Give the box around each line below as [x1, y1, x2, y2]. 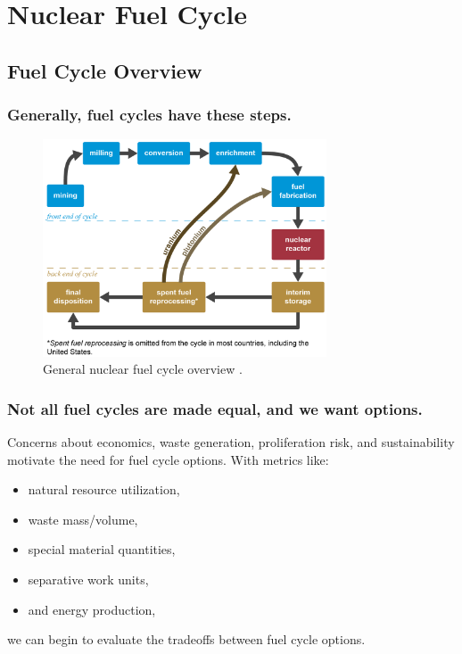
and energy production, [28, 600, 156, 618]
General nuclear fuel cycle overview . [43, 360, 243, 378]
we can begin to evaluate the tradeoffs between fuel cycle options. [7, 630, 366, 649]
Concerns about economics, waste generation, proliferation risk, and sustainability [7, 432, 455, 451]
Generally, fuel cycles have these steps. [7, 103, 292, 126]
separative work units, [28, 569, 149, 588]
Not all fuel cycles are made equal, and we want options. [7, 397, 423, 419]
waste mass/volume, [28, 509, 138, 528]
